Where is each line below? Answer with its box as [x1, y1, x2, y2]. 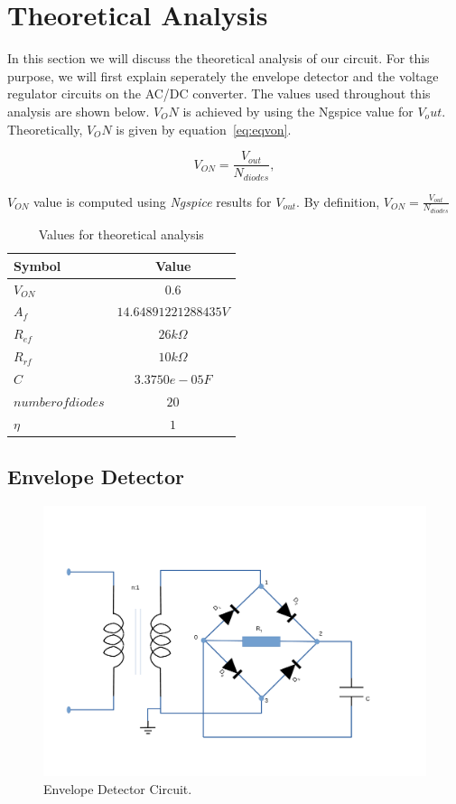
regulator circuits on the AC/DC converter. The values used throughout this [7, 84, 431, 103]
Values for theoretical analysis [38, 225, 204, 244]
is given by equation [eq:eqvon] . [116, 119, 292, 138]
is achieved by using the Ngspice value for [182, 101, 414, 120]
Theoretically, [7, 119, 83, 138]
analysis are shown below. [7, 101, 150, 120]
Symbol [14, 256, 61, 275]
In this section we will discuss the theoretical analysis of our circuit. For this [7, 49, 430, 68]
